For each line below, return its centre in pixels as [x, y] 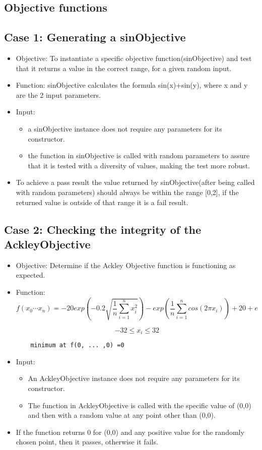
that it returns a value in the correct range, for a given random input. [124, 68]
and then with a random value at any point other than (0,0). [122, 415]
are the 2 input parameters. [58, 94]
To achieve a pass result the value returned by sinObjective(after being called [135, 182]
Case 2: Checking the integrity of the [103, 229]
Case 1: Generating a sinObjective [95, 37]
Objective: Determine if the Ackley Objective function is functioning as [126, 265]
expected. [30, 275]
